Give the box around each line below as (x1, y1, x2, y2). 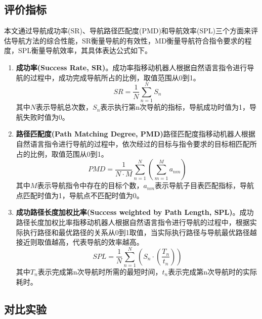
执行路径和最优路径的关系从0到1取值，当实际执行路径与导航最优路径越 (23, 226, 257, 237)
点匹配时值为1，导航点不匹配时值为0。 (16, 190, 144, 200)
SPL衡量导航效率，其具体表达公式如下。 (18, 45, 152, 56)
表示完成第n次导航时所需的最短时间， (37, 266, 162, 277)
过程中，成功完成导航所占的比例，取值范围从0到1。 (30, 72, 200, 82)
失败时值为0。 (23, 111, 69, 122)
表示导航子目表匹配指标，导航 (155, 180, 254, 191)
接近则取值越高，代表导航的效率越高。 (16, 237, 144, 247)
